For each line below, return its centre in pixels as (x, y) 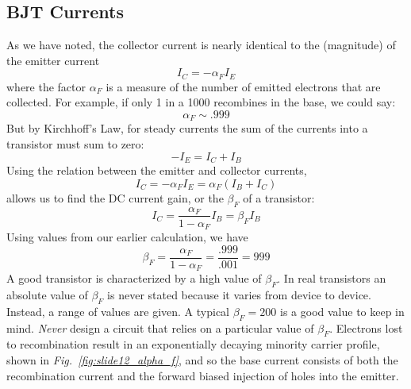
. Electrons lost (366, 327)
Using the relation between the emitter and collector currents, (157, 170)
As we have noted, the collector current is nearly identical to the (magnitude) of (201, 45)
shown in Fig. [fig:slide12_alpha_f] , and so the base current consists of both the (202, 359)
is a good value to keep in (342, 311)
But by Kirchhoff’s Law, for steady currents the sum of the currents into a (187, 128)
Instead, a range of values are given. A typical (118, 311)
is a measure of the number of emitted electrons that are (243, 86)
